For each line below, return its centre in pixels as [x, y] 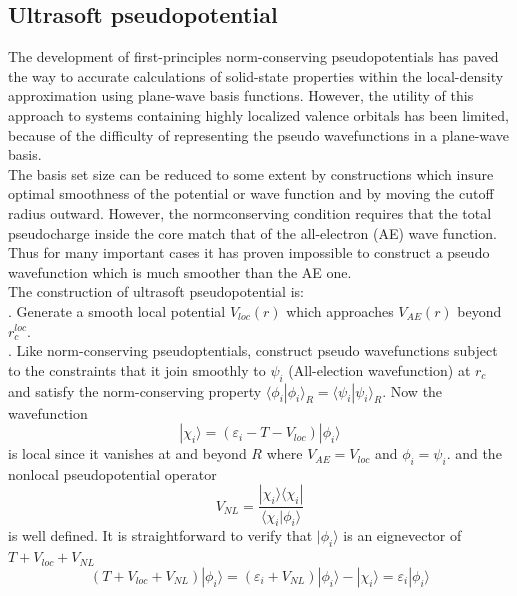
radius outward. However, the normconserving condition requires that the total [250, 212]
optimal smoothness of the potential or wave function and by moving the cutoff [251, 193]
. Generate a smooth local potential [117, 310]
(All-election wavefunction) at [379, 369]
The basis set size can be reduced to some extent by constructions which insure [251, 173]
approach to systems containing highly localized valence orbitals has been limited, [258, 114]
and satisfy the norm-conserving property [135, 390]
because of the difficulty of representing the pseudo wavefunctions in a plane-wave [258, 134]
